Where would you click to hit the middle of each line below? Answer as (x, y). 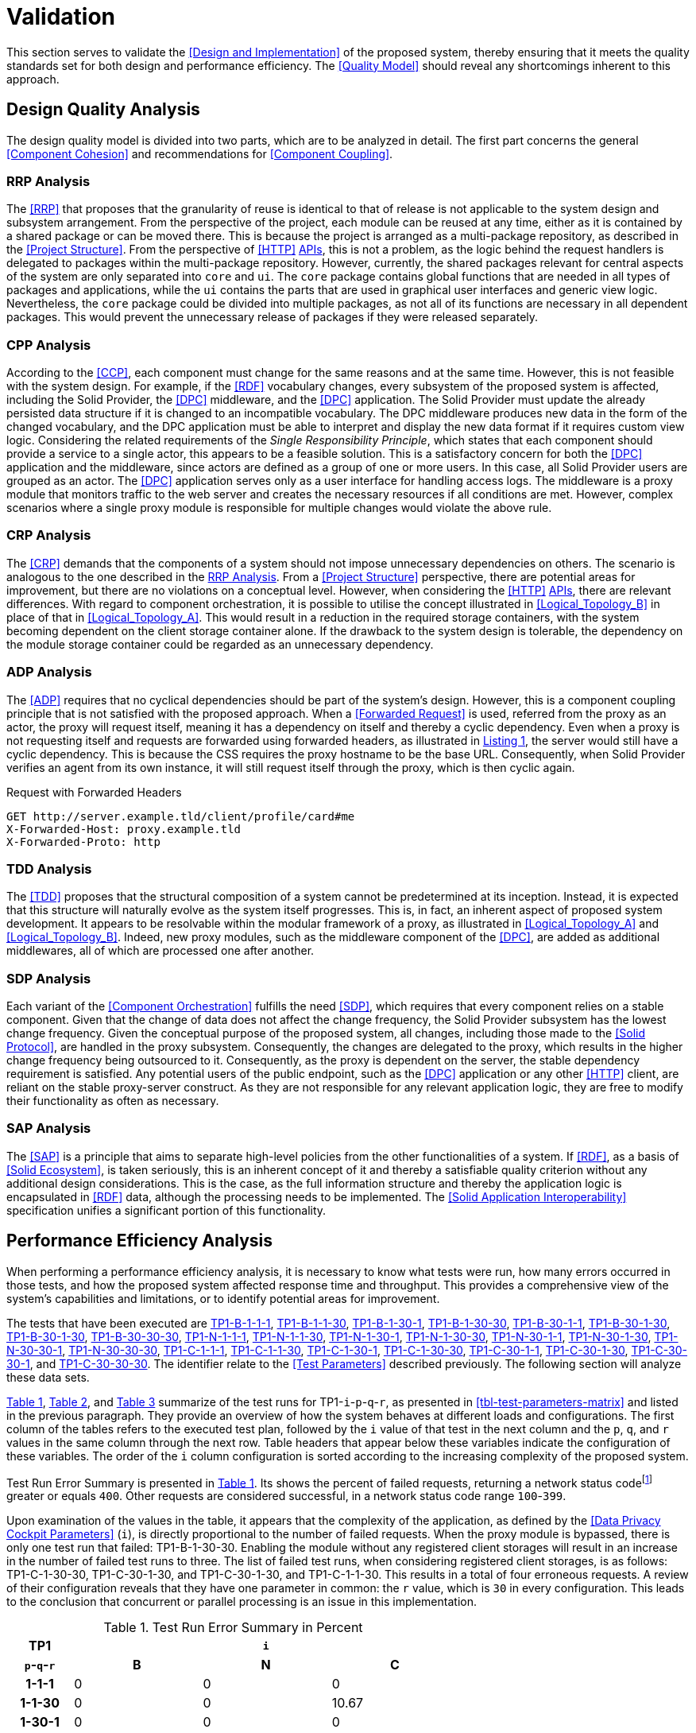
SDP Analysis (49, 978)
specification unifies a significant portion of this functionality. (166, 1210)
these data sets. (48, 1377)
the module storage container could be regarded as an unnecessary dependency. (220, 644)
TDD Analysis (49, 868)
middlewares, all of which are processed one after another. (160, 951)
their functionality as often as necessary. (113, 1101)
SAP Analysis (49, 1128)
